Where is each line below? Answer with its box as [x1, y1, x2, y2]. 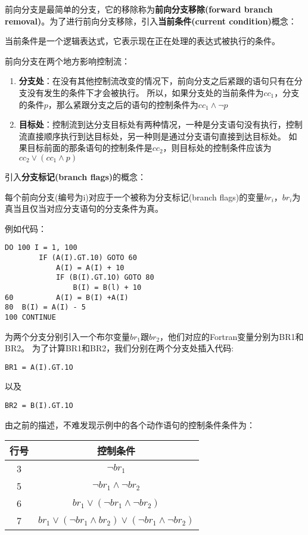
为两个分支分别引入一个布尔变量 [5, 330, 130, 342]
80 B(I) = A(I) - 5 [5, 303, 86, 312]
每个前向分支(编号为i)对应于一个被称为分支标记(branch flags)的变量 [5, 190, 265, 203]
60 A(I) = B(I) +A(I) [5, 293, 129, 302]
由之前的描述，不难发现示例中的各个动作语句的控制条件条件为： [5, 418, 255, 431]
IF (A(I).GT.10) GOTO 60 [39, 253, 137, 262]
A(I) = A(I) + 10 [55, 263, 125, 272]
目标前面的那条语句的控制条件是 [27, 141, 153, 154]
